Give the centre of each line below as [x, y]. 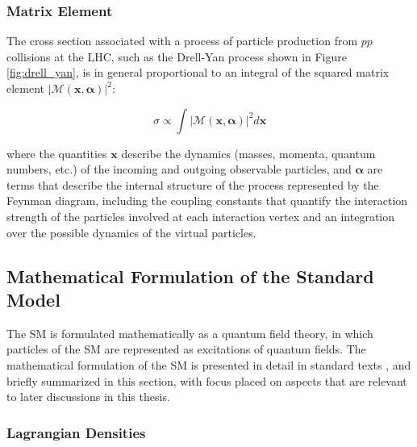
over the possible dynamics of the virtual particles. [131, 232]
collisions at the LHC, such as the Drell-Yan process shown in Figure [177, 56]
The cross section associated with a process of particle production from [182, 41]
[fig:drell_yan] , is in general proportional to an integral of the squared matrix [198, 72]
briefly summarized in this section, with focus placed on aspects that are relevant [207, 380]
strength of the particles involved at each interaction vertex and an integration [201, 216]
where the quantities [57, 153]
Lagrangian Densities [76, 432]
